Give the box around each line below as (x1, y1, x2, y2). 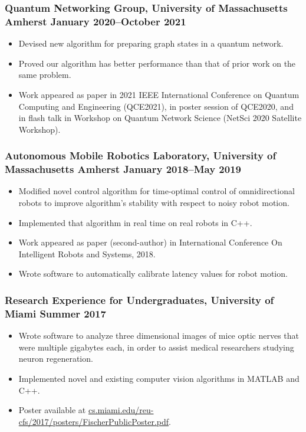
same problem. (18, 68, 71, 81)
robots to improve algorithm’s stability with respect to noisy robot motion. (18, 197, 289, 209)
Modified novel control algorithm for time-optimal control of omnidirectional (18, 185, 295, 197)
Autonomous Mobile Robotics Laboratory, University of (5, 148, 277, 163)
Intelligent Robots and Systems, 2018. (18, 247, 156, 260)
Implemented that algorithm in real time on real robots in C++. (18, 216, 252, 228)
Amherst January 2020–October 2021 (5, 14, 186, 28)
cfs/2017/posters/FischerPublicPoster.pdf (18, 415, 169, 427)
